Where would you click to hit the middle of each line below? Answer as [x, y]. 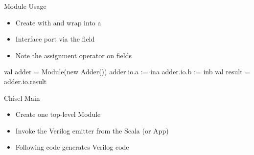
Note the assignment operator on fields [73, 55]
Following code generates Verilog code [72, 147]
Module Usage [25, 6]
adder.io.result [25, 81]
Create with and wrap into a [58, 22]
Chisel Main [22, 98]
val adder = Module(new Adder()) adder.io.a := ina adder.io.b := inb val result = [127, 72]
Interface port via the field [55, 39]
